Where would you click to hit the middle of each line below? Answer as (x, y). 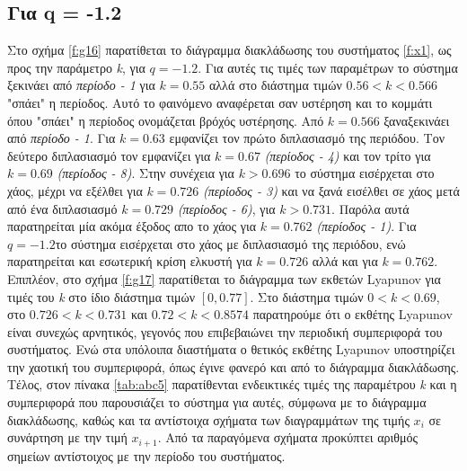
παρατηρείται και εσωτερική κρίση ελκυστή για (130, 261)
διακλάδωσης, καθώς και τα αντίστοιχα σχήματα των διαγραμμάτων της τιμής (208, 419)
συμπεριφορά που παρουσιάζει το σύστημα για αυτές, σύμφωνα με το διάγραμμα (217, 402)
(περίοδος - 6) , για (226, 208)
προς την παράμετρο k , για (76, 67)
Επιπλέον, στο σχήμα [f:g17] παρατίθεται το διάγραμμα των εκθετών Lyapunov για (224, 278)
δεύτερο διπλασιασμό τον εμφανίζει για (109, 155)
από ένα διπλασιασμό (62, 208)
